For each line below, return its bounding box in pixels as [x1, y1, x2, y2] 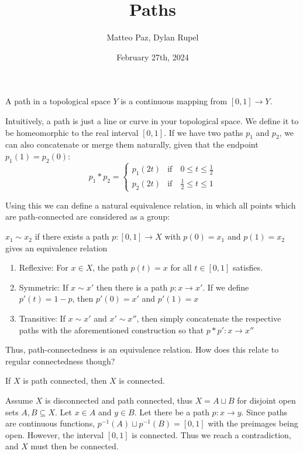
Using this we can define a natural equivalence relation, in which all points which [5, 199, 296, 211]
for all [170, 261, 192, 274]
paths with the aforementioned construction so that [19, 323, 204, 336]
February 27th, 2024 [116, 50, 189, 63]
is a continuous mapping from [120, 95, 228, 107]
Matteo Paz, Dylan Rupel [106, 31, 199, 43]
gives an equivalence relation [5, 241, 108, 254]
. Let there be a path [134, 405, 209, 418]
